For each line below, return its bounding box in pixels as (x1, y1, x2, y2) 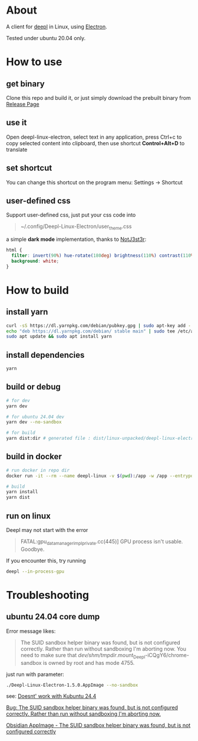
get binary (6, 79, 45, 89)
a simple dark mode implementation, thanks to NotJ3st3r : (6, 236, 147, 243)
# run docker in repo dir (6, 467, 70, 473)
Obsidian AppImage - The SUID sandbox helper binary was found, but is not (6, 722, 191, 729)
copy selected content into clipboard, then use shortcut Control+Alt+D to (6, 139, 185, 146)
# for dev (6, 397, 31, 403)
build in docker (6, 452, 62, 462)
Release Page (6, 100, 39, 107)
